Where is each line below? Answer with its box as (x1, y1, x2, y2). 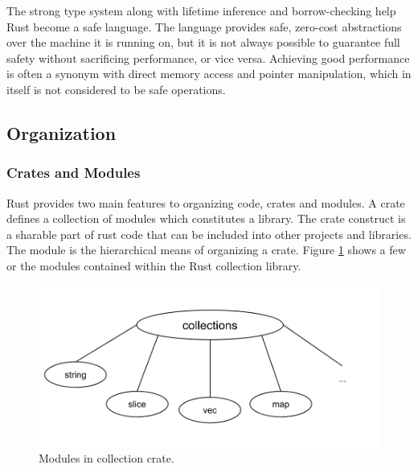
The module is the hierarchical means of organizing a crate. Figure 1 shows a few (6, 241, 406, 258)
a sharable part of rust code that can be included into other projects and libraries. (6, 225, 412, 242)
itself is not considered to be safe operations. (6, 80, 226, 97)
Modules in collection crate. (39, 450, 174, 467)
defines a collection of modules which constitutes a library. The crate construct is (6, 210, 406, 227)
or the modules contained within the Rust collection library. (6, 257, 301, 274)
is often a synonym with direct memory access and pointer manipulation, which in (6, 65, 412, 82)
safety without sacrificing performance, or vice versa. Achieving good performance (6, 49, 410, 66)
